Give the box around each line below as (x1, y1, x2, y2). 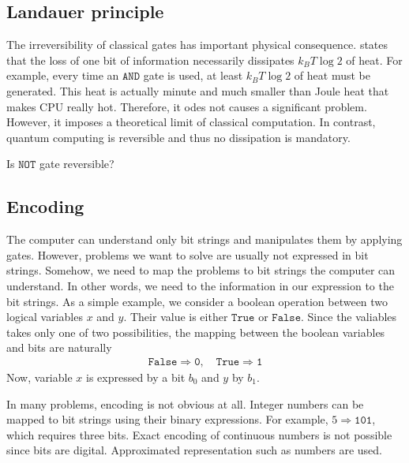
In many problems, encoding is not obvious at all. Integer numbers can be (6, 395, 364, 412)
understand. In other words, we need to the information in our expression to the (6, 277, 394, 293)
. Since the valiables (301, 308, 397, 325)
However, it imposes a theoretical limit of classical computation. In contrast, (6, 114, 376, 130)
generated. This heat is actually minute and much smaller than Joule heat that (6, 82, 389, 99)
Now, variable (6, 368, 73, 385)
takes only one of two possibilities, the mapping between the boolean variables (6, 323, 385, 340)
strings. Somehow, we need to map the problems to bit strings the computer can (6, 262, 396, 278)
